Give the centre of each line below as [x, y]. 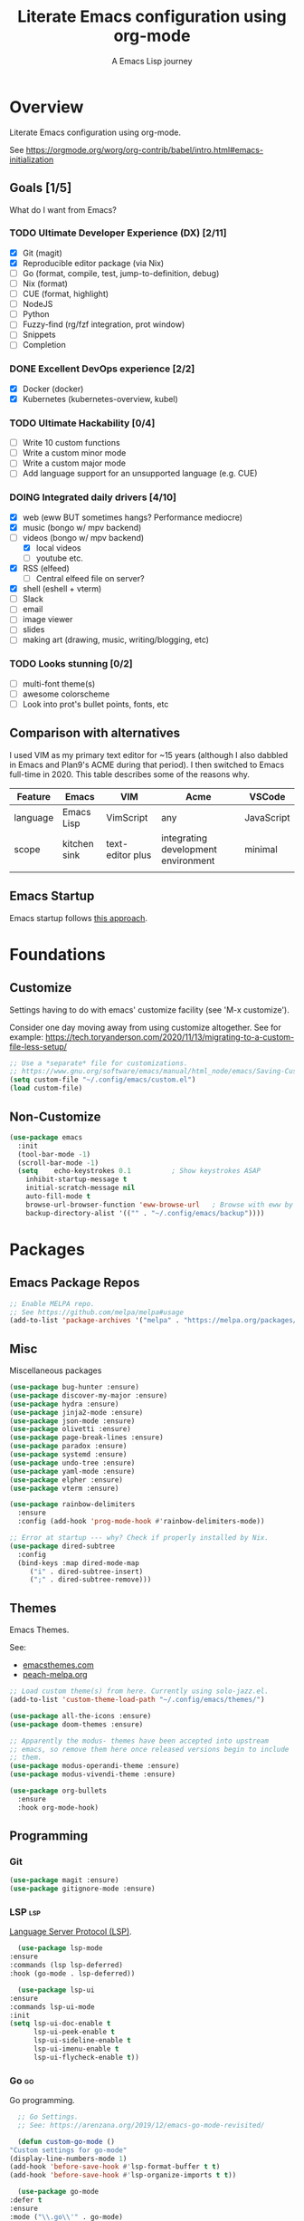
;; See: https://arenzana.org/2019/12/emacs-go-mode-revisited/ [141, 2125]
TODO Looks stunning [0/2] [71, 664]
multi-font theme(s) [59, 683]
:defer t [26, 2200]
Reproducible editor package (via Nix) [93, 263]
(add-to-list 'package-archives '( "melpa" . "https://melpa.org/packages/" [155, 1321]
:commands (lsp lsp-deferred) [66, 1966]
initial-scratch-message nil [81, 1188]
